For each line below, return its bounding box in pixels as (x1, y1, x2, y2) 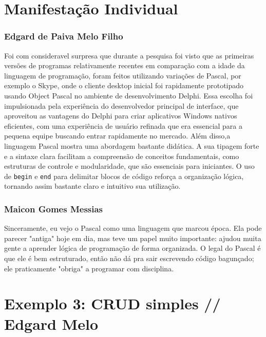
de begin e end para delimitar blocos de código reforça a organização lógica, (4, 170, 244, 181)
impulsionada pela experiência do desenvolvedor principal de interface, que (4, 100, 239, 111)
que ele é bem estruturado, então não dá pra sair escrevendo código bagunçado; (4, 252, 254, 263)
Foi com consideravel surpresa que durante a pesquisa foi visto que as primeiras (4, 50, 254, 61)
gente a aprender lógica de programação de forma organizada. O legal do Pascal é (4, 243, 261, 253)
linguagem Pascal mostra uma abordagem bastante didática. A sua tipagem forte (4, 140, 259, 151)
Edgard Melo (4, 313, 99, 334)
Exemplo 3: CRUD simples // (4, 293, 221, 314)
